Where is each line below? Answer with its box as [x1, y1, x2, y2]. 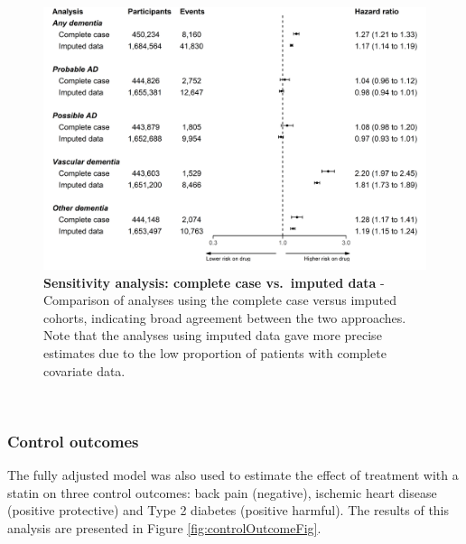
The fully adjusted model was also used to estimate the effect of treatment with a [7, 466, 459, 484]
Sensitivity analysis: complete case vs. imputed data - [43, 272, 385, 291]
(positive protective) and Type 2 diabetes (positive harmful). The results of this [7, 501, 450, 520]
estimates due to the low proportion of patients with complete [43, 344, 387, 363]
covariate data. [43, 361, 126, 380]
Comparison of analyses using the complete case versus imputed [43, 290, 397, 309]
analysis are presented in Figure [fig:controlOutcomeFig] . [7, 518, 322, 537]
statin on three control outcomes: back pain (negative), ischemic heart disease [7, 483, 437, 502]
